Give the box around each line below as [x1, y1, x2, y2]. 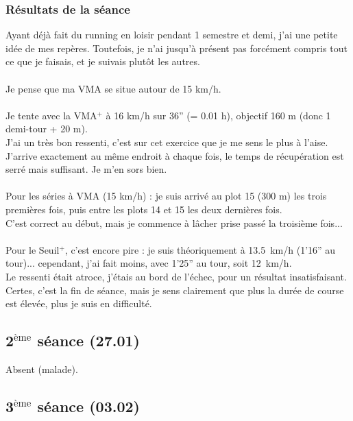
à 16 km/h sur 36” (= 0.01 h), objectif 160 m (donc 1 [106, 108, 331, 122]
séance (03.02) [37, 395, 140, 416]
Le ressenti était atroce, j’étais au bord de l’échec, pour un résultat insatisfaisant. [5, 269, 347, 283]
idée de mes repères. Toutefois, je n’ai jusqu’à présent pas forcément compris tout [5, 40, 348, 55]
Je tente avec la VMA [5, 108, 97, 122]
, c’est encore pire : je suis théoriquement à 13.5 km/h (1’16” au [64, 242, 336, 256]
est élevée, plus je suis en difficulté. [5, 296, 152, 311]
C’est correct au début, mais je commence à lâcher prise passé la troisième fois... [5, 215, 343, 230]
